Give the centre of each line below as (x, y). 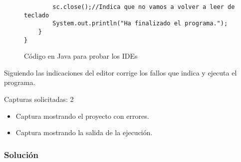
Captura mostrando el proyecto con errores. (82, 116)
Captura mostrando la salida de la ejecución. (84, 132)
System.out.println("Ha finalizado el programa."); (140, 24)
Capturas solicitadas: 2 (39, 99)
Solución (21, 154)
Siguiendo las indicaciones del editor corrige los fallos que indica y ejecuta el (120, 72)
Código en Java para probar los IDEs (81, 56)
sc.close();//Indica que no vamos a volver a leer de (144, 7)
